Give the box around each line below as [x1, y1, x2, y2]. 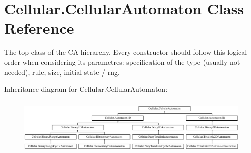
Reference [4, 18, 74, 38]
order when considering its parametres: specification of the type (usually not [4, 56, 240, 67]
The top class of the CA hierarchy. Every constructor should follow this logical [4, 47, 247, 57]
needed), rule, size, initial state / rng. [4, 66, 120, 77]
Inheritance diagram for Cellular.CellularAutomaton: [4, 84, 168, 94]
